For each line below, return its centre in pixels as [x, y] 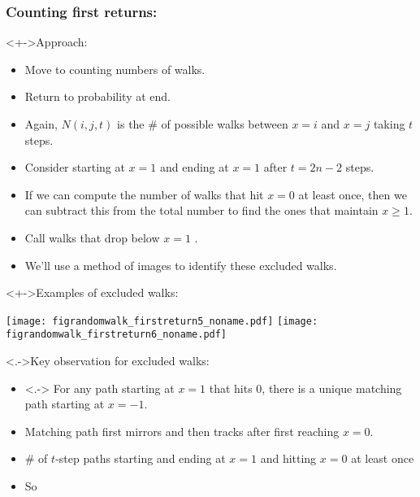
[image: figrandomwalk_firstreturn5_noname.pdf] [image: [162, 321]
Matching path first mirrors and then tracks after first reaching [182, 431]
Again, [41, 124]
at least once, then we [353, 194]
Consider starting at [75, 167]
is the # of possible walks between [203, 124]
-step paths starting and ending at [141, 458]
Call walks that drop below [92, 237]
